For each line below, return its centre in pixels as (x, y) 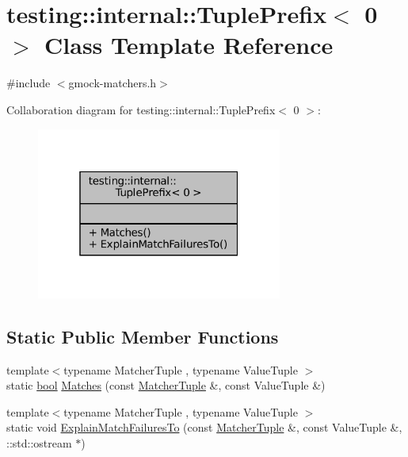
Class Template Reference (189, 45)
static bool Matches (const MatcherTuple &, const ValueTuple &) (166, 385)
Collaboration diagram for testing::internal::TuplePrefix (141, 109)
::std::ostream (39, 443)
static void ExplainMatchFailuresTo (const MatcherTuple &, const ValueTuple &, (204, 427)
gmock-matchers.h (112, 83)
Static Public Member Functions (143, 336)
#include (29, 83)
